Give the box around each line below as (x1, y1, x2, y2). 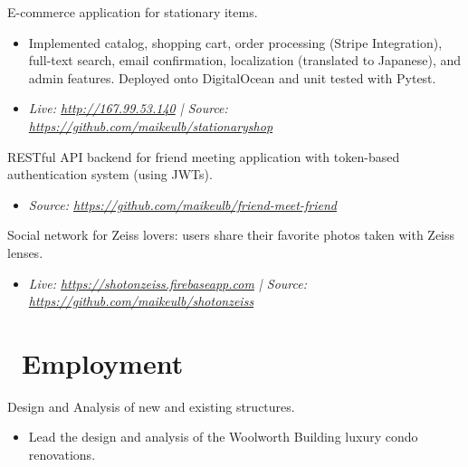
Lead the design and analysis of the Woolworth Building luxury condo (28, 427, 418, 446)
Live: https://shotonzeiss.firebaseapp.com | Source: (28, 273, 307, 292)
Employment (22, 344, 184, 381)
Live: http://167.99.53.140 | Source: (28, 99, 228, 118)
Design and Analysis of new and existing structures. (7, 396, 295, 415)
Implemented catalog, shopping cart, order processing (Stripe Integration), (28, 33, 443, 52)
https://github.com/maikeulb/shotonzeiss (28, 291, 254, 310)
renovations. (28, 445, 96, 464)
